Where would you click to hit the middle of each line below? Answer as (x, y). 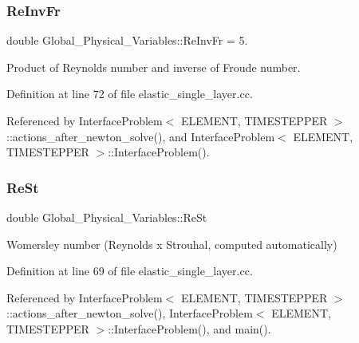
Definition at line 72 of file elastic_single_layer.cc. (130, 94)
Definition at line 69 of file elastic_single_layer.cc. (130, 271)
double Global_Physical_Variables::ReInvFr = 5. (127, 40)
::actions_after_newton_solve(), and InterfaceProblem (141, 136)
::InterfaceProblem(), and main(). (189, 328)
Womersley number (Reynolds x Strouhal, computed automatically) (172, 244)
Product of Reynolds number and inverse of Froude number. (154, 67)
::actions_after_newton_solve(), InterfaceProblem (130, 313)
